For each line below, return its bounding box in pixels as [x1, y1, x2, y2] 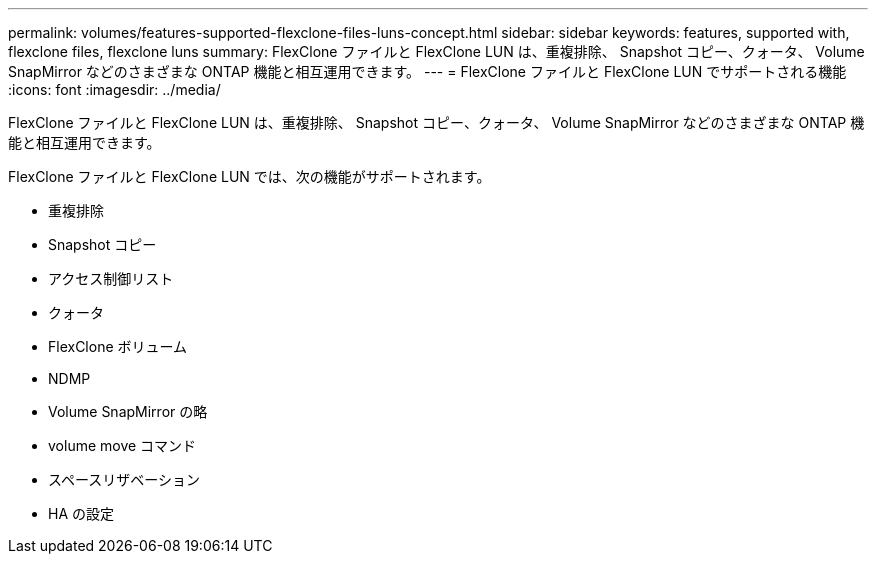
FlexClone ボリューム [48, 338, 188, 355]
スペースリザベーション [48, 471, 201, 488]
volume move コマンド [48, 437, 197, 454]
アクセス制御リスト [48, 270, 174, 287]
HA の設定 [48, 505, 115, 522]
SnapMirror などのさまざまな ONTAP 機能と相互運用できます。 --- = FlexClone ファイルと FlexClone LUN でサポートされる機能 [8, 63, 847, 80]
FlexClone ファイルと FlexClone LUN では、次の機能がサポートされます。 [8, 168, 491, 185]
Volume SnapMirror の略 [48, 403, 208, 420]
